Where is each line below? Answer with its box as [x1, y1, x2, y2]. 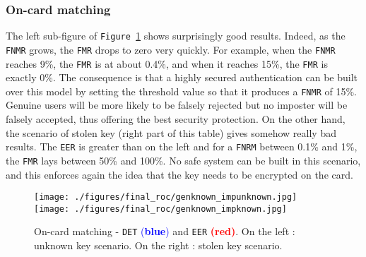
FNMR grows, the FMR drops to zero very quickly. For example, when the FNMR [6, 42, 336, 56]
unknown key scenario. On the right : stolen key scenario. [34, 238, 283, 253]
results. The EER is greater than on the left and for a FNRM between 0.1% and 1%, [6, 139, 358, 154]
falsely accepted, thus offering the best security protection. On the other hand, [6, 112, 346, 126]
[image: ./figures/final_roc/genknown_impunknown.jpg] [34, 192, 297, 203]
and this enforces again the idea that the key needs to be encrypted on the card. [6, 167, 353, 181]
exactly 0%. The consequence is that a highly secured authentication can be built [6, 70, 358, 85]
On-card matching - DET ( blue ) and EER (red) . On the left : [34, 224, 295, 239]
